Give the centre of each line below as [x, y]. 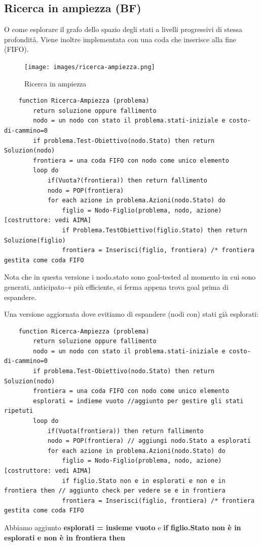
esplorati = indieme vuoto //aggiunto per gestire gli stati [138, 401]
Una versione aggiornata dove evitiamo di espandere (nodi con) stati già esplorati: [132, 314]
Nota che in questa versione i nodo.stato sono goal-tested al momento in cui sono [130, 277]
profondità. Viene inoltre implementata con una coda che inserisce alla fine [120, 39]
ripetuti [19, 411]
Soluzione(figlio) [35, 240]
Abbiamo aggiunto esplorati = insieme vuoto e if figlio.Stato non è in [123, 527]
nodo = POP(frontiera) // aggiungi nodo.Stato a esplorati [149, 441]
